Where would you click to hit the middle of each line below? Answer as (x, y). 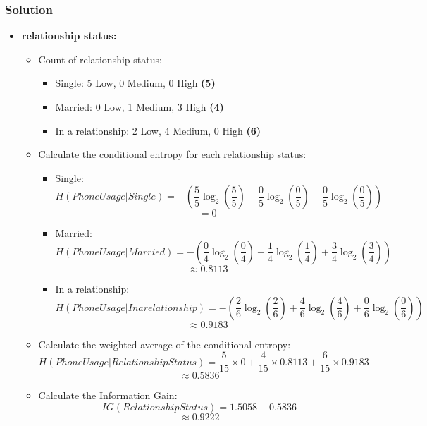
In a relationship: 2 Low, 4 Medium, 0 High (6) (158, 130)
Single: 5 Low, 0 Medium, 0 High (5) (135, 83)
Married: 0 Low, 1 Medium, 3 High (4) (140, 107)
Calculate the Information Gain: (108, 395)
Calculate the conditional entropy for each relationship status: (172, 154)
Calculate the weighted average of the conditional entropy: (165, 344)
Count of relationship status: (100, 59)
